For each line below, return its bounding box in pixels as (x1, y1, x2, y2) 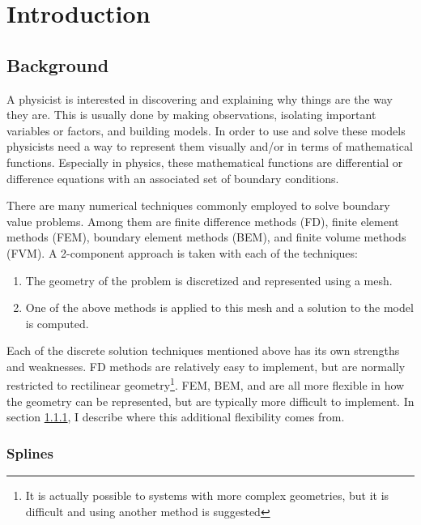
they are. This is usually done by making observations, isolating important (6, 106, 376, 123)
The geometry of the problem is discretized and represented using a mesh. (25, 271, 393, 288)
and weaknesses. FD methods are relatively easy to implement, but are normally (6, 357, 406, 374)
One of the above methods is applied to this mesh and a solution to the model (25, 299, 414, 316)
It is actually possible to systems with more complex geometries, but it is (25, 487, 389, 504)
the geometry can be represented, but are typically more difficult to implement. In (6, 392, 415, 409)
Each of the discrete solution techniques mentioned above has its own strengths (6, 342, 400, 359)
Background (6, 52, 109, 77)
